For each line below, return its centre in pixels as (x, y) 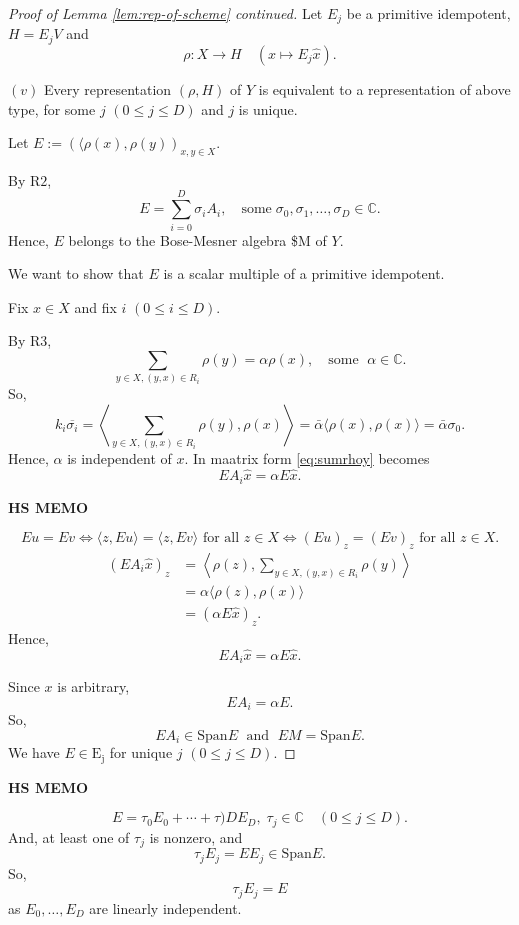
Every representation (107, 88)
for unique (141, 752)
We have (34, 752)
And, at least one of (69, 836)
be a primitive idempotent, (428, 13)
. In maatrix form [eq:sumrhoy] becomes (307, 458)
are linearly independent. (165, 907)
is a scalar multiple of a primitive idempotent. (304, 273)
